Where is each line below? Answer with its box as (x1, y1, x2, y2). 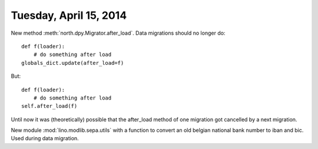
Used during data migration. (11, 135, 79, 142)
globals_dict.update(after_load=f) (21, 59, 124, 66)
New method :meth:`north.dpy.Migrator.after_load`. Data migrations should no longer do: (11, 29, 226, 37)
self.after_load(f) (21, 103, 78, 110)
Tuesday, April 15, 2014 (11, 9, 127, 22)
